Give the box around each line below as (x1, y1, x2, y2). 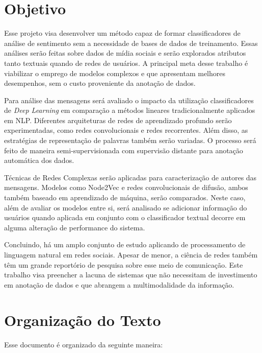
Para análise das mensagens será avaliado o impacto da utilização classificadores (4, 95, 254, 105)
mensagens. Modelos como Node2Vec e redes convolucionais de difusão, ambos (4, 182, 248, 193)
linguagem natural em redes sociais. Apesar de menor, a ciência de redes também (4, 249, 258, 260)
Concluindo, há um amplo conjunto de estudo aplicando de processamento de (4, 239, 246, 250)
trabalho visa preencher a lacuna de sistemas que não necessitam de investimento (4, 269, 257, 280)
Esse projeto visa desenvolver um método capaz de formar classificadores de (4, 28, 241, 38)
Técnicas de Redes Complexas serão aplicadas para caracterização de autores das (4, 172, 257, 182)
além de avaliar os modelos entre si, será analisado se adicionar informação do (4, 202, 247, 213)
